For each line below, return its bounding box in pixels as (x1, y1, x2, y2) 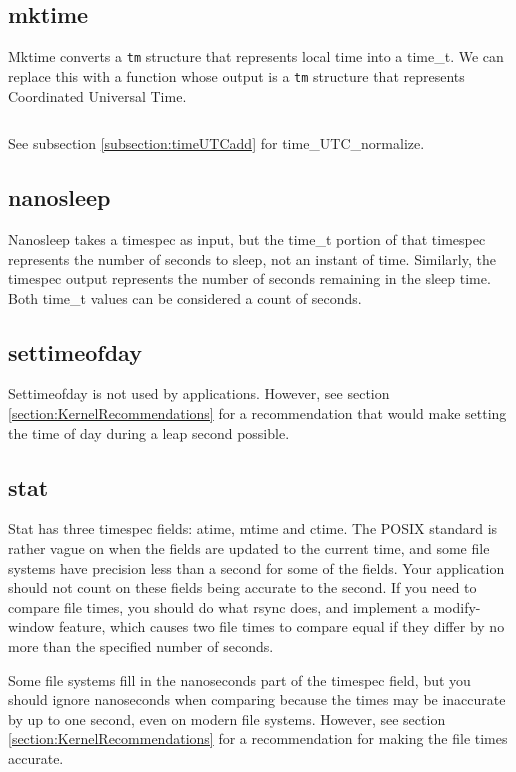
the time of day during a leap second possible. (8, 422, 290, 443)
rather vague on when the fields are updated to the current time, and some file (8, 538, 490, 559)
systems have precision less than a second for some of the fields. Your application (8, 557, 505, 578)
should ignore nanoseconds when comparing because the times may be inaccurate (8, 689, 506, 710)
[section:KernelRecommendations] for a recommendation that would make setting (8, 403, 507, 424)
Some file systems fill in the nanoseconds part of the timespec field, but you (8, 669, 471, 690)
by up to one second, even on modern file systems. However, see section (8, 708, 446, 729)
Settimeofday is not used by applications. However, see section (8, 383, 390, 404)
